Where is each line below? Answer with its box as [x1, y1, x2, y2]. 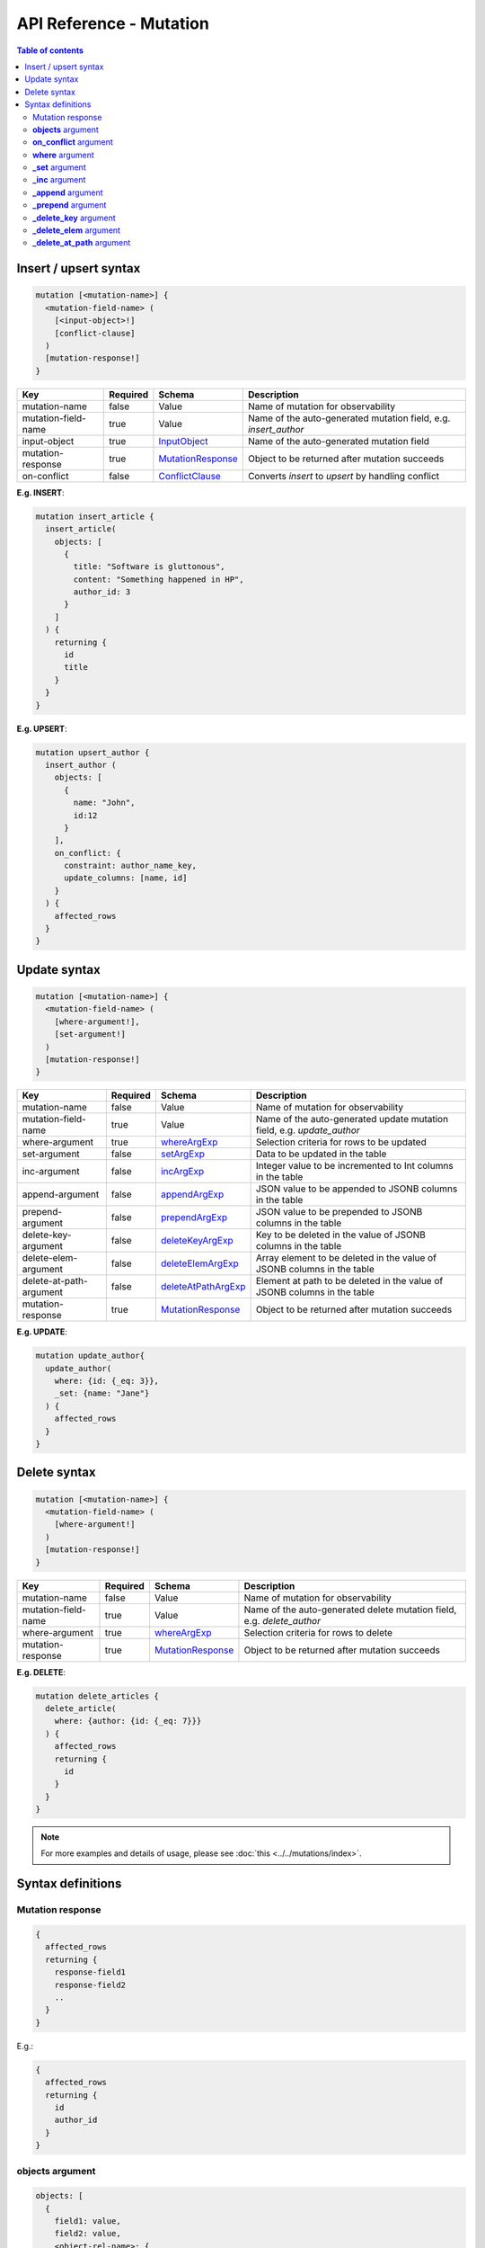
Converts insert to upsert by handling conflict [247, 469, 440, 482]
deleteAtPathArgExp [160, 1280, 246, 1293]
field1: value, [54, 2216, 121, 2226]
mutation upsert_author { [35, 747, 150, 757]
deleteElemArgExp [160, 1257, 240, 1270]
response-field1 [54, 1967, 126, 1977]
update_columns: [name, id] [64, 873, 188, 883]
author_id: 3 [73, 587, 131, 597]
